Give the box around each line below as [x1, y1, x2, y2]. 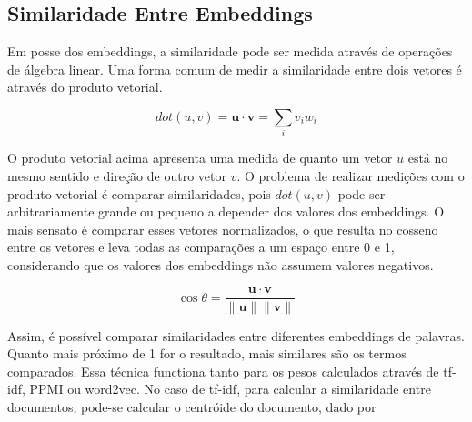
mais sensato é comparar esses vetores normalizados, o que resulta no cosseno [7, 219, 438, 238]
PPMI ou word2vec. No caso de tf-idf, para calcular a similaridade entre [29, 379, 431, 398]
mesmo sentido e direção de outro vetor [7, 166, 226, 185]
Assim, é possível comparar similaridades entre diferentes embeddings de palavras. [7, 326, 465, 345]
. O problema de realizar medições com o [236, 166, 465, 185]
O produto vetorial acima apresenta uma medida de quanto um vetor [7, 148, 393, 167]
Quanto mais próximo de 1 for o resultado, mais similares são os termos [7, 344, 407, 363]
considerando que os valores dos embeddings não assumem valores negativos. [7, 255, 434, 274]
